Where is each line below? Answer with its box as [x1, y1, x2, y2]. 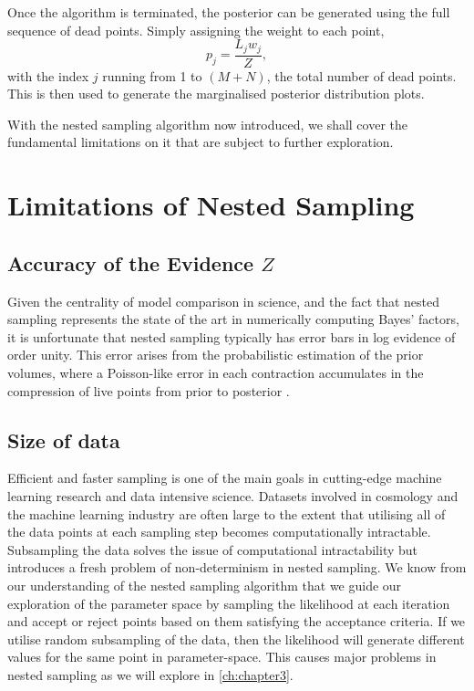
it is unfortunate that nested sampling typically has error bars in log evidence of [7, 327, 456, 346]
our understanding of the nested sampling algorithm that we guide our [7, 575, 402, 594]
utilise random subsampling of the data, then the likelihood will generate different [7, 629, 465, 648]
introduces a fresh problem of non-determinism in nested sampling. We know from [7, 558, 467, 577]
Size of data [7, 425, 120, 454]
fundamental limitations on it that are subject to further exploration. [7, 132, 394, 152]
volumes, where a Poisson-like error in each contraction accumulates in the [7, 363, 424, 382]
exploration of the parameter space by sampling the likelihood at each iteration [7, 593, 450, 612]
